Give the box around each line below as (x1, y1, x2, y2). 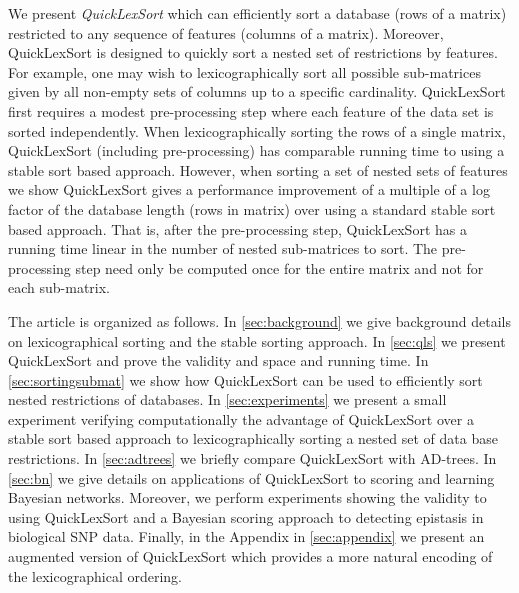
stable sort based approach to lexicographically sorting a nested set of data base (8, 428, 498, 449)
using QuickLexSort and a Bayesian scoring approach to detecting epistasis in (8, 506, 484, 527)
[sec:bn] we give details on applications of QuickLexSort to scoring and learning (8, 467, 495, 488)
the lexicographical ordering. (8, 565, 182, 586)
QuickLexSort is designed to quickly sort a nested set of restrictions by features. (8, 42, 498, 63)
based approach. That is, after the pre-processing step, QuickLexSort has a (8, 218, 467, 239)
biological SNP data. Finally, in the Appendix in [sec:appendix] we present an (8, 526, 485, 547)
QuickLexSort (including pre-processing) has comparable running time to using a (8, 140, 505, 161)
